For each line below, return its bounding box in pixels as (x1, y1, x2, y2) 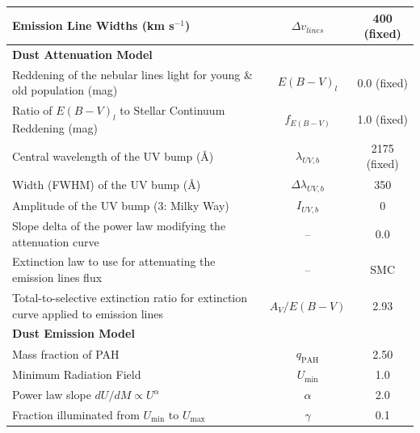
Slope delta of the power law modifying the (12, 217, 226, 234)
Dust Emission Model (12, 325, 135, 342)
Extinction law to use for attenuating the (12, 253, 216, 270)
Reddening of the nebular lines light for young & (12, 65, 253, 82)
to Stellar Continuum (120, 102, 225, 119)
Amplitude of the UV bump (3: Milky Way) (12, 196, 229, 213)
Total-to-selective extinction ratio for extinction (12, 288, 248, 305)
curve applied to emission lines (12, 305, 163, 322)
